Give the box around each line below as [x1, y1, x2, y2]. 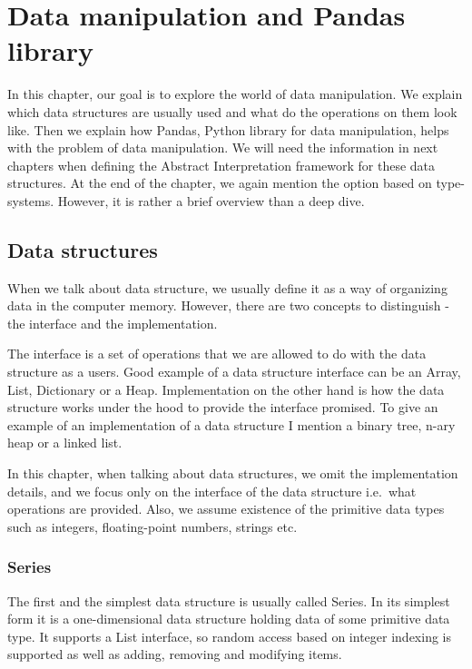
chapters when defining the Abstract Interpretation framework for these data [7, 155, 436, 174]
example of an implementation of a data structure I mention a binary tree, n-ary [7, 415, 456, 434]
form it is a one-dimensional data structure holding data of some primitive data [7, 609, 450, 628]
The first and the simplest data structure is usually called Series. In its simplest [7, 591, 450, 610]
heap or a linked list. [7, 433, 123, 452]
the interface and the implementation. [7, 313, 218, 332]
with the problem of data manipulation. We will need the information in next [7, 138, 438, 157]
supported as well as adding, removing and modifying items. [7, 644, 342, 664]
